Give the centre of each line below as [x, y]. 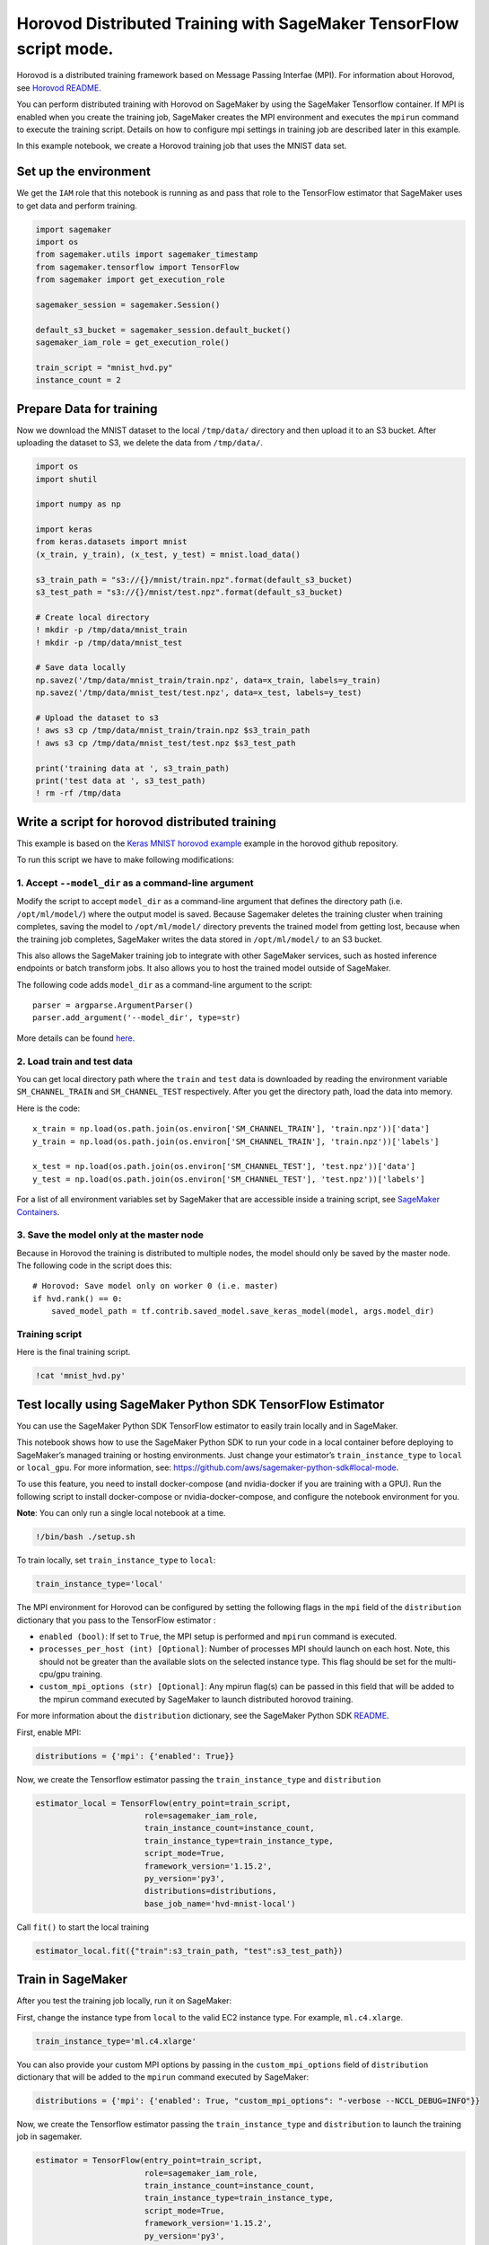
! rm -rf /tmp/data [78, 793]
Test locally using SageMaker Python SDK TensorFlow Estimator [201, 1404]
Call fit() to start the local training [83, 1927]
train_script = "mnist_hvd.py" [105, 367]
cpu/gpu [55, 1674]
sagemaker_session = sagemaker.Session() [128, 304]
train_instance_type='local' [100, 1584]
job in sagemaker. [49, 2136]
